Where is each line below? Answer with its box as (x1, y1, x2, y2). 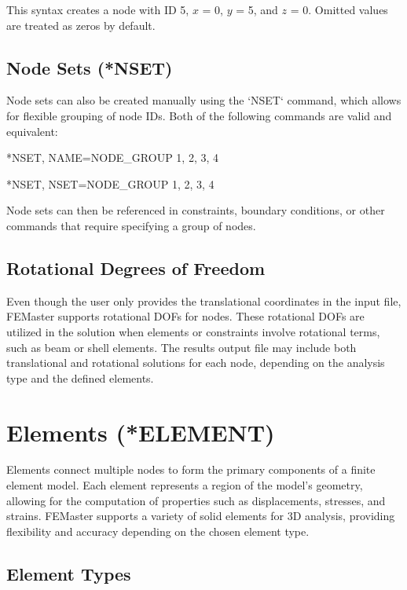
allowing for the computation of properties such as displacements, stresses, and (6, 492, 386, 508)
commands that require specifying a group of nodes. (6, 217, 256, 233)
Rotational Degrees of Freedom (6, 255, 266, 280)
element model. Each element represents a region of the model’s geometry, (6, 477, 363, 493)
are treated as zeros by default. (6, 16, 156, 33)
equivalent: (6, 123, 58, 139)
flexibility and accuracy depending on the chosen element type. (6, 522, 310, 539)
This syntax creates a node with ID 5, (6, 2, 189, 17)
